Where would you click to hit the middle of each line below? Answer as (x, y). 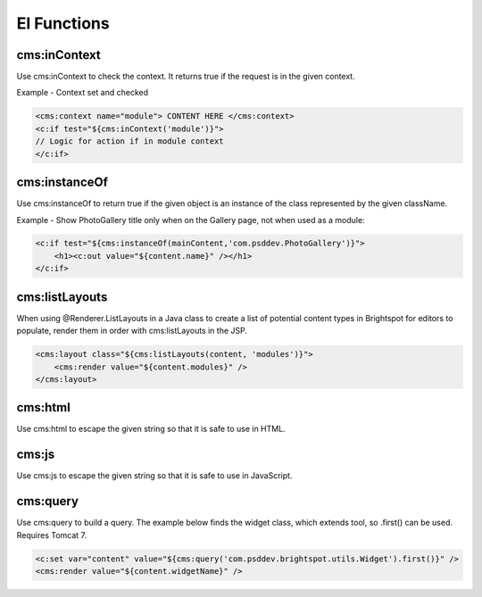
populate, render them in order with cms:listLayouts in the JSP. (132, 331)
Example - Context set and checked (83, 93)
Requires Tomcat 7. (52, 535)
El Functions (63, 23)
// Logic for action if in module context (129, 141)
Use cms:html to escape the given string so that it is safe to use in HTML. (151, 429)
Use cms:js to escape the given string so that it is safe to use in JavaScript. (154, 476)
